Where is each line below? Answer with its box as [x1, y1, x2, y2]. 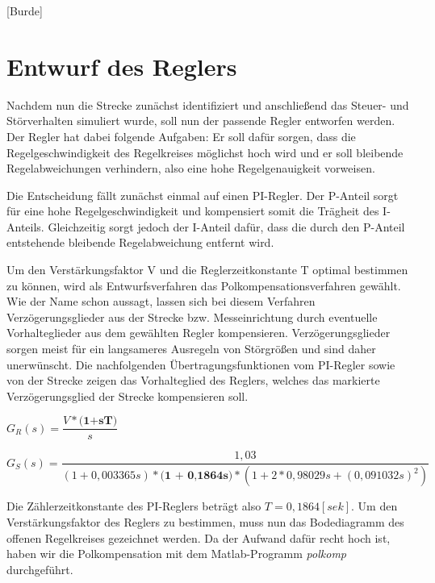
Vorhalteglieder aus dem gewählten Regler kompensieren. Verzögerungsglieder [6, 324, 391, 341]
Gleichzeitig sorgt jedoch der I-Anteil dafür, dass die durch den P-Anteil [48, 218, 405, 235]
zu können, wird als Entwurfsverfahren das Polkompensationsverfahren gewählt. [6, 277, 401, 294]
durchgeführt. [6, 560, 73, 577]
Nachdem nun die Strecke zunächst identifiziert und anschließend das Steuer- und [6, 96, 409, 113]
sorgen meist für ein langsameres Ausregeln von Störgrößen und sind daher [6, 340, 376, 357]
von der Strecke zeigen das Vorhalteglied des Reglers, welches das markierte [6, 372, 380, 389]
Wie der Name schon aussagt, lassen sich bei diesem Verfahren [6, 293, 316, 310]
